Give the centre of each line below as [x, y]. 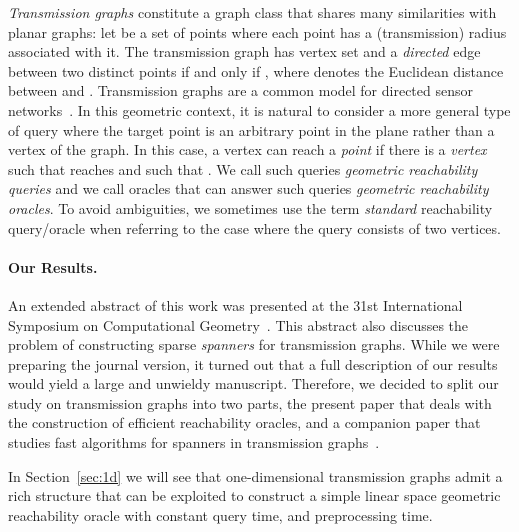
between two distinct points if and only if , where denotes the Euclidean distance [256, 70]
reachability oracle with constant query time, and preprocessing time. [220, 514]
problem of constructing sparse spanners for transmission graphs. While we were [254, 344]
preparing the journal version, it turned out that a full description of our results [253, 363]
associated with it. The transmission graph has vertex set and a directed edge [244, 51]
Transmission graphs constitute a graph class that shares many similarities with [252, 12]
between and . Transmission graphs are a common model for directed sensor [240, 90]
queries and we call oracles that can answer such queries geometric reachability [248, 188]
